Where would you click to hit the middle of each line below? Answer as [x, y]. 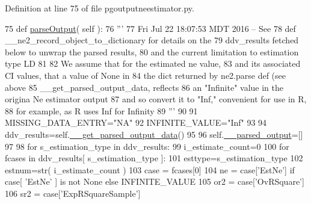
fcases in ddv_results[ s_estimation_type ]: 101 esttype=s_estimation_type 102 [154, 158]
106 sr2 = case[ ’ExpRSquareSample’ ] [73, 193]
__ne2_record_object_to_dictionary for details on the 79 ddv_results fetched [152, 40]
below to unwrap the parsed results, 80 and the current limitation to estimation [152, 51]
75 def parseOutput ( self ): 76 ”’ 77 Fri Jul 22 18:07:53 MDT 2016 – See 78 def [150, 28]
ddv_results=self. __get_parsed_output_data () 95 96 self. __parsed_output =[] [154, 134]
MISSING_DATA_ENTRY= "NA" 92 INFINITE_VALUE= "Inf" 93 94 [136, 122]
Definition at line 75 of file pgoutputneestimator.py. [100, 8]
